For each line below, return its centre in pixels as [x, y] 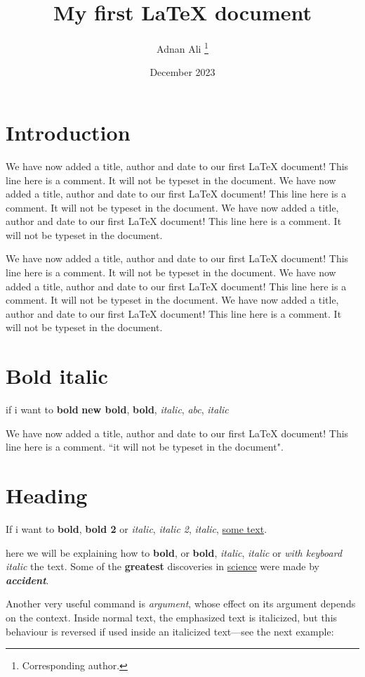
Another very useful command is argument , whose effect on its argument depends [181, 604]
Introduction [68, 132]
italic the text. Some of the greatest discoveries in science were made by [162, 566]
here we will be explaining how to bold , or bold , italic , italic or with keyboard [174, 552]
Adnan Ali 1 [182, 47]
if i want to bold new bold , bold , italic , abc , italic [117, 410]
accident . [27, 580]
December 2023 [182, 72]
